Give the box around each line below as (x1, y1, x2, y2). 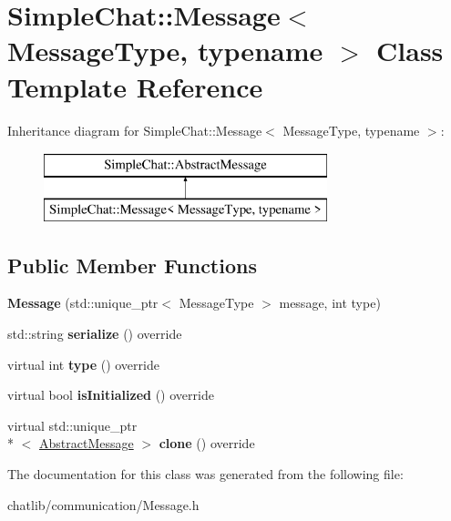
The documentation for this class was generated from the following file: (7, 465, 404, 484)
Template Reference (7, 67, 263, 105)
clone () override (159, 434, 255, 453)
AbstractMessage (39, 434, 134, 453)
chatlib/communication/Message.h (7, 495, 200, 514)
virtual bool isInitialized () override (7, 385, 214, 404)
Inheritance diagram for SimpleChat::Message (7, 120, 262, 139)
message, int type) (279, 293, 381, 312)
